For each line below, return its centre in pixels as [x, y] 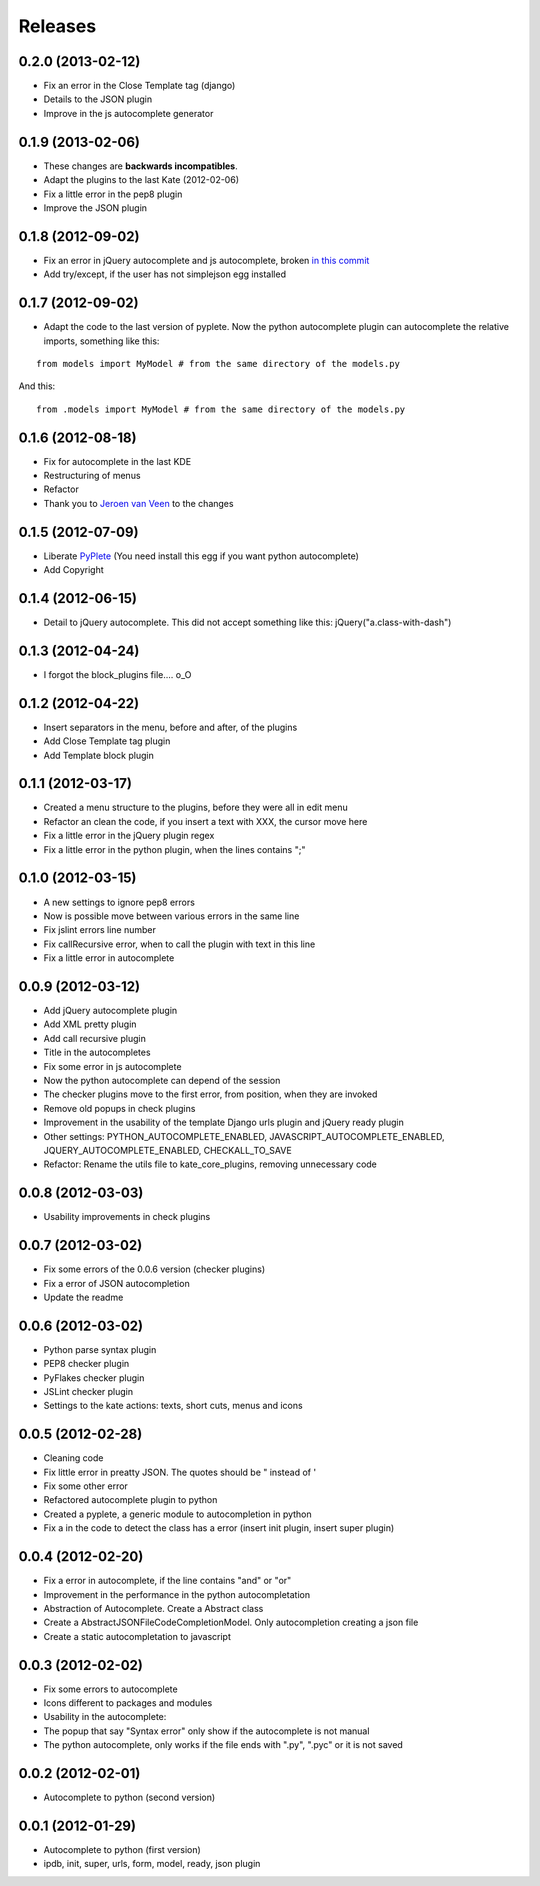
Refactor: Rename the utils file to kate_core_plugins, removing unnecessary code [210, 1164]
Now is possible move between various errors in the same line [171, 916]
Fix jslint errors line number [100, 930]
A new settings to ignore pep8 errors [119, 902]
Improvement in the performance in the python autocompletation [176, 1594]
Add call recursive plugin [95, 1038]
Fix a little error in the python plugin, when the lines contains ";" [174, 849]
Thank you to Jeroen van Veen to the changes [138, 503]
